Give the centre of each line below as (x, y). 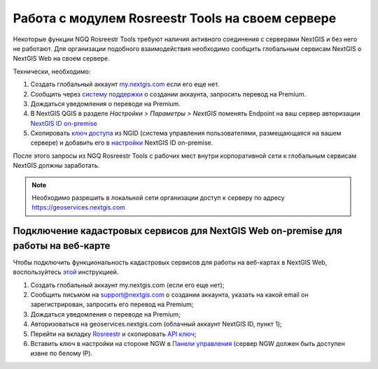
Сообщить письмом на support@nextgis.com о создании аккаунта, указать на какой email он (169, 295)
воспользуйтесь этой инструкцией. (66, 272)
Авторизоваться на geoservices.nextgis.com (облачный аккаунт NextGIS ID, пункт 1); (156, 324)
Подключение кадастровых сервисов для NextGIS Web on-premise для (177, 231)
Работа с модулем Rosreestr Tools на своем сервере (175, 18)
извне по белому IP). (62, 354)
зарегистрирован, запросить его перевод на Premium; (112, 305)
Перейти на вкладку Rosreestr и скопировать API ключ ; (113, 334)
